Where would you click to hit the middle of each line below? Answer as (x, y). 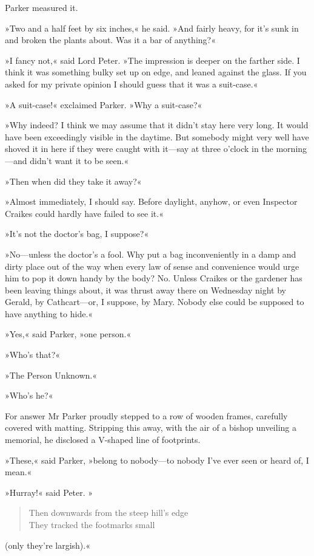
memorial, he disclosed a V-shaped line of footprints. (103, 440)
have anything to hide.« (49, 313)
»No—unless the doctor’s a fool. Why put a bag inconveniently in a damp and (151, 254)
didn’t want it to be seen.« (79, 160)
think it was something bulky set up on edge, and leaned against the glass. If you (156, 72)
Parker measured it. (42, 7)
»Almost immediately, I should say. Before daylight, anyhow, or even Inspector (151, 201)
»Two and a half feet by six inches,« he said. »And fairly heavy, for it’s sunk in (152, 28)
